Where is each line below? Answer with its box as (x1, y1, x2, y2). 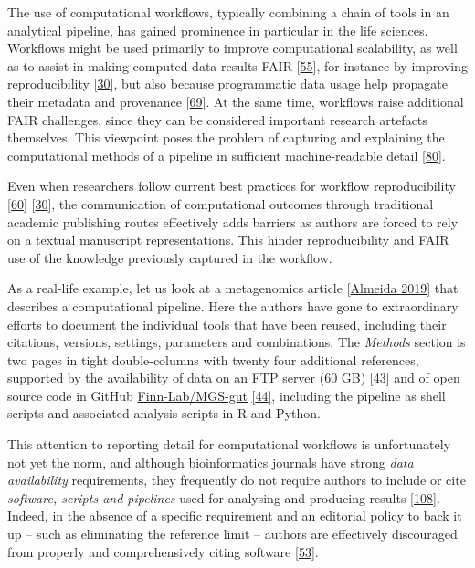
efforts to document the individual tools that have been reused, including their (7, 314, 447, 333)
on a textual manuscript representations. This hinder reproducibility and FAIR (7, 230, 449, 249)
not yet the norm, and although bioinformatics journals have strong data (7, 452, 414, 471)
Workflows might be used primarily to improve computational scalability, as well (7, 38, 458, 58)
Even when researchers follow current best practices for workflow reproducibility (7, 176, 456, 195)
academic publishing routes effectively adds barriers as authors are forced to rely (7, 212, 459, 231)
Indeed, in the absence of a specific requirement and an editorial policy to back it (7, 506, 462, 525)
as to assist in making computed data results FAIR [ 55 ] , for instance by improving (7, 56, 468, 75)
